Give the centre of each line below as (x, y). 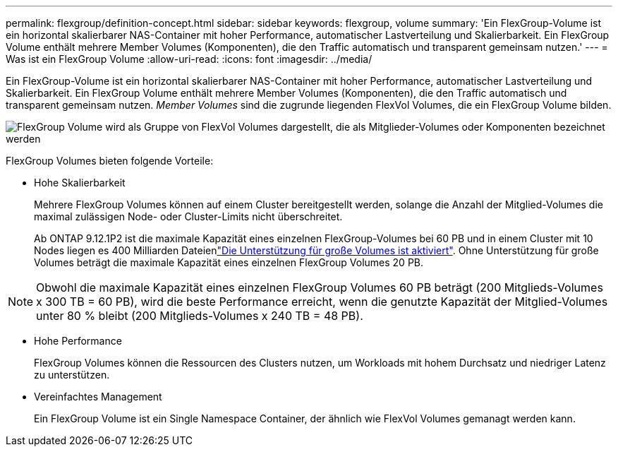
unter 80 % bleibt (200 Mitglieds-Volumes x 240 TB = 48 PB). (200, 316)
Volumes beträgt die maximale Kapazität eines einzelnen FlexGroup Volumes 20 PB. (229, 262)
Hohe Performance (78, 341)
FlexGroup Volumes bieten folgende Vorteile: (110, 161)
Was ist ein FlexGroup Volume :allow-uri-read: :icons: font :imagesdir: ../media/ (189, 59)
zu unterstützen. (72, 375)
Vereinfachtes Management (98, 397)
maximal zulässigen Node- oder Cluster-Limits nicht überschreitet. (188, 216)
